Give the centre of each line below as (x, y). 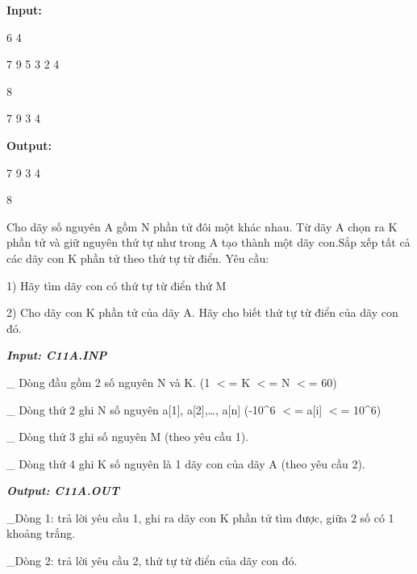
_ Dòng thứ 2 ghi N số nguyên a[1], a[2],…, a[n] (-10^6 (141, 409)
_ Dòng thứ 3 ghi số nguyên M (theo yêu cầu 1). (128, 437)
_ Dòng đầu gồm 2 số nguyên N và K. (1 (108, 382)
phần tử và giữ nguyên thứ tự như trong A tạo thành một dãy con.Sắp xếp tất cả (208, 242)
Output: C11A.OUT (63, 491)
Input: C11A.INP (57, 355)
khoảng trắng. (41, 533)
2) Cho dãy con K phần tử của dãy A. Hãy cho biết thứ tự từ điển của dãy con (202, 312)
